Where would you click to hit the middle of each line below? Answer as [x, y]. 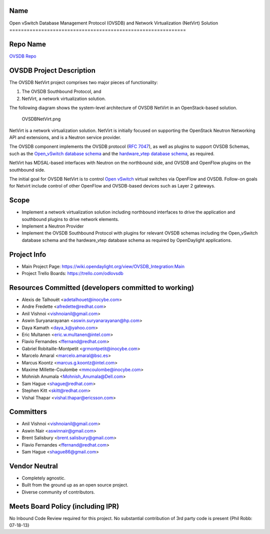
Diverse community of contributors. [58, 492]
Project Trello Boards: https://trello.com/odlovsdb [72, 273]
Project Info [28, 254]
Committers [28, 412]
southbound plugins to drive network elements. [70, 219]
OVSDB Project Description [52, 70]
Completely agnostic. [44, 478]
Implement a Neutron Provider [53, 226]
